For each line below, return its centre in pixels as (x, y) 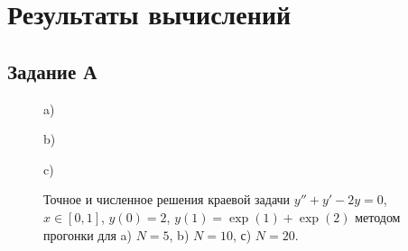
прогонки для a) (88, 234)
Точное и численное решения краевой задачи (167, 199)
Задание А (52, 71)
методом (378, 216)
